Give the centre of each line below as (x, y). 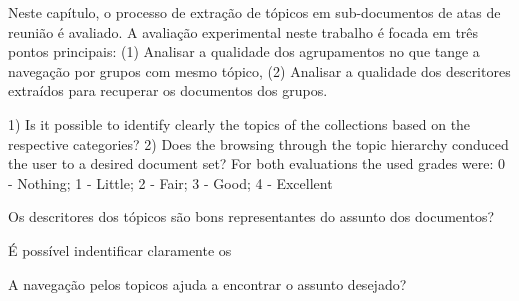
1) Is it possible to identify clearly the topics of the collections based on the (239, 123)
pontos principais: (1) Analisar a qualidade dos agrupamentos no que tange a (244, 51)
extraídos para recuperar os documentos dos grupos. (168, 90)
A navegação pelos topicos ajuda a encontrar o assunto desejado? (207, 283)
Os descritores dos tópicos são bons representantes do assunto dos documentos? (251, 216)
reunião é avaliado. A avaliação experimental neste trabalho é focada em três (243, 31)
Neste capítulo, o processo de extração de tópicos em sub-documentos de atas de (254, 12)
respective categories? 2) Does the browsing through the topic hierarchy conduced (258, 143)
